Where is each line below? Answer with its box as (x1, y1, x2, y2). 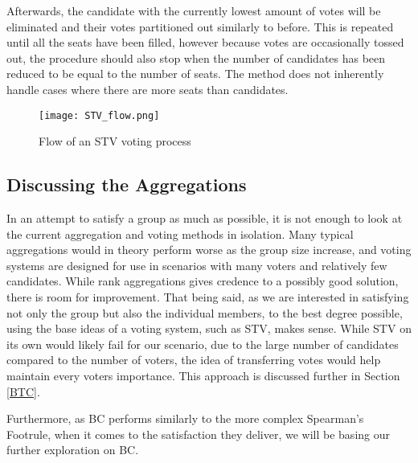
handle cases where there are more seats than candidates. (6, 80, 289, 97)
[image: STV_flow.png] (39, 109, 160, 121)
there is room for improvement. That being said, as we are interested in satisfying (6, 288, 409, 305)
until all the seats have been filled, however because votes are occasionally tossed (6, 34, 404, 51)
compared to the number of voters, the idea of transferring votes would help (6, 351, 381, 368)
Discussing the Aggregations (6, 172, 247, 197)
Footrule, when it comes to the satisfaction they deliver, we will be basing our (6, 425, 390, 442)
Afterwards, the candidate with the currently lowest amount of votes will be (6, 2, 381, 18)
